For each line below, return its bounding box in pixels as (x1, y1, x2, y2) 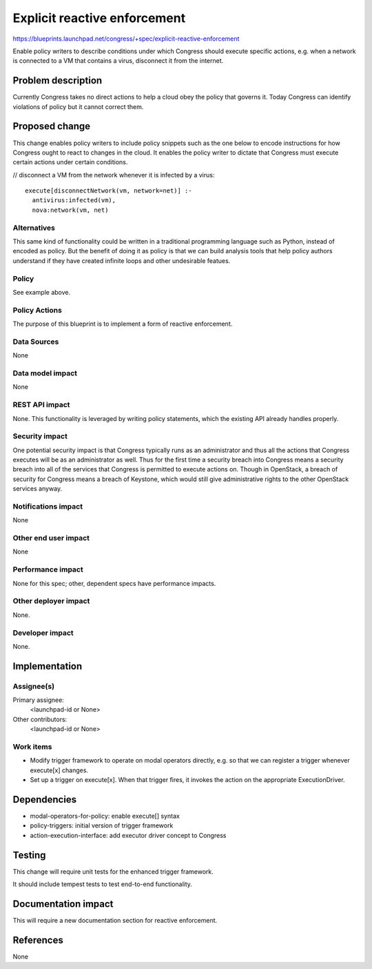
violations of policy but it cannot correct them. (12, 102, 144, 110)
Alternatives (12, 223, 55, 233)
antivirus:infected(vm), (32, 197, 116, 204)
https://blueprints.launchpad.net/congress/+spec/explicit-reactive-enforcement (12, 35, 240, 43)
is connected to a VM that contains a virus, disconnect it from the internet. (12, 57, 224, 65)
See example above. (12, 288, 71, 296)
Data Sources (12, 337, 59, 346)
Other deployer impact (12, 596, 90, 606)
